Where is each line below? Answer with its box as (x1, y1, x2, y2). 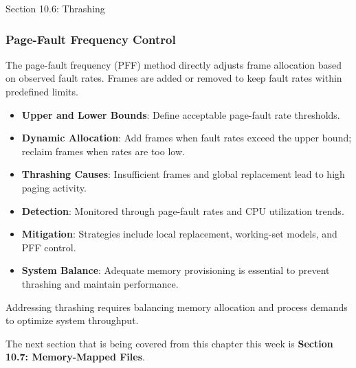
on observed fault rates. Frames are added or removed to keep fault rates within (5, 71, 342, 85)
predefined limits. (5, 84, 78, 98)
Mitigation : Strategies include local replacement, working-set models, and (21, 227, 337, 241)
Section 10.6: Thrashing (5, 1, 105, 15)
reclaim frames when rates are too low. (21, 143, 185, 158)
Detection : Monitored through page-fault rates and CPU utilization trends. (21, 203, 344, 218)
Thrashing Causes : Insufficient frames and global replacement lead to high (21, 167, 345, 181)
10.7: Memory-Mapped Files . (5, 349, 145, 364)
